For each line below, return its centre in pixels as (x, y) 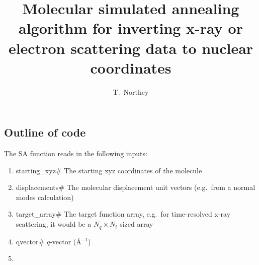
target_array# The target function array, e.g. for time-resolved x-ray (123, 214)
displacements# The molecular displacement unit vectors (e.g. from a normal (136, 187)
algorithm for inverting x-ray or (131, 28)
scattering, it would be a (54, 224)
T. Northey (131, 91)
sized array (137, 224)
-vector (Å (66, 241)
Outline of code (45, 132)
